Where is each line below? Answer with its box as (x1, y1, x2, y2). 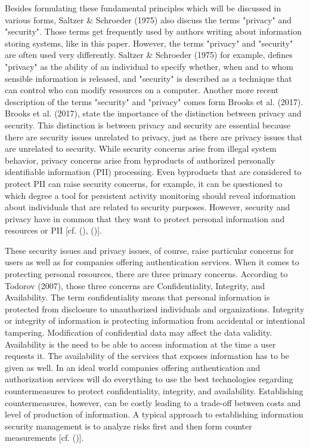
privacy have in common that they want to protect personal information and (5, 212, 285, 225)
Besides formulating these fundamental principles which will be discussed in (5, 2, 281, 14)
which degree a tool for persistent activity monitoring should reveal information (5, 189, 296, 201)
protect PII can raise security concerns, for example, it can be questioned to (5, 177, 283, 189)
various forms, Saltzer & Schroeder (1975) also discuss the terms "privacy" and (5, 13, 292, 26)
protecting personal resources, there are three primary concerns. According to (5, 268, 288, 280)
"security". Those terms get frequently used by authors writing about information (5, 25, 302, 38)
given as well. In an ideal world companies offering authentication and (5, 361, 261, 373)
